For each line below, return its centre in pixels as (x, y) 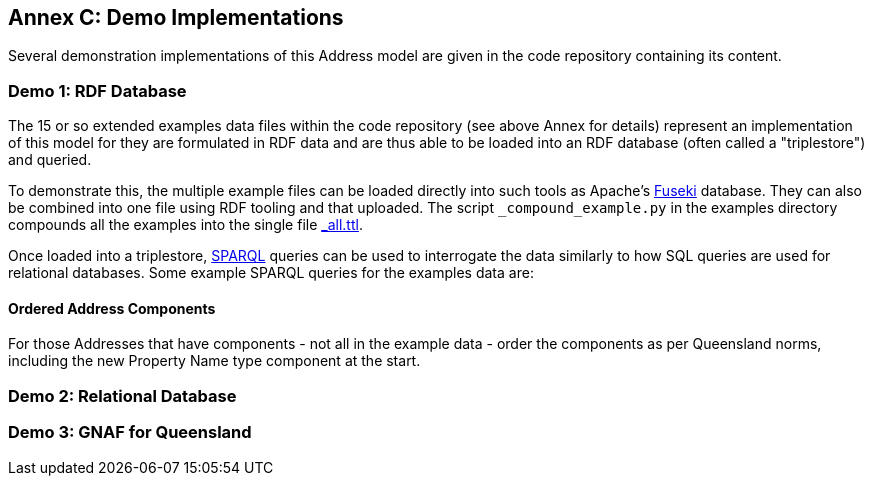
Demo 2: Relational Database (122, 395)
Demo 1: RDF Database (97, 90)
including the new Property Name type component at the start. (214, 361)
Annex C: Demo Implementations (176, 17)
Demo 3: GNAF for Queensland (130, 432)
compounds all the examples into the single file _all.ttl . (185, 225)
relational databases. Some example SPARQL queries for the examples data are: (271, 273)
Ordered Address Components (112, 308)
